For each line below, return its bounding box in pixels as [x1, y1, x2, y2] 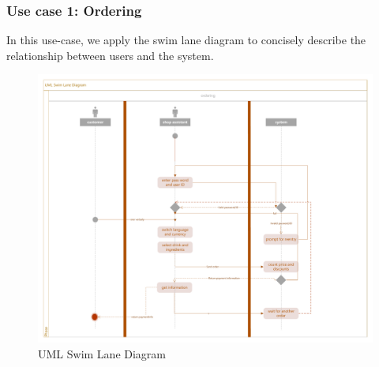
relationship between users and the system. [6, 47, 214, 63]
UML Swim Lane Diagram [38, 345, 167, 361]
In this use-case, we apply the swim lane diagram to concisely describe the [6, 32, 366, 48]
